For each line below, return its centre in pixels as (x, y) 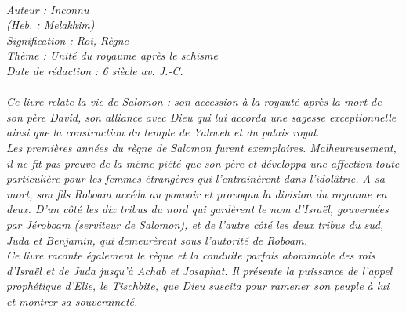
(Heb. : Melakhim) (51, 25)
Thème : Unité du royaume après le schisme (112, 55)
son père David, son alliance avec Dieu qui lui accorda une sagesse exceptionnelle (201, 116)
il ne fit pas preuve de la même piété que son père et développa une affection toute (203, 163)
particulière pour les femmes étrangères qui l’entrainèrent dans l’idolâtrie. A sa (196, 178)
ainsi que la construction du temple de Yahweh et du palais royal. (163, 132)
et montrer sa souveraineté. (72, 301)
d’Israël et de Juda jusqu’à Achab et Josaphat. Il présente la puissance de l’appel (199, 270)
